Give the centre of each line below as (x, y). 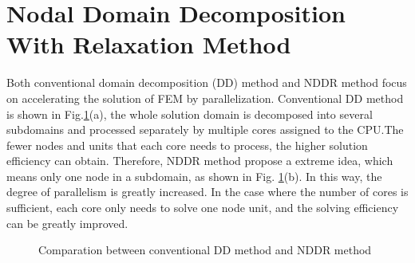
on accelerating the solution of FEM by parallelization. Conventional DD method (205, 98)
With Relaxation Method (149, 44)
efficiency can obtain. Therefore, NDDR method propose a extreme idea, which (200, 161)
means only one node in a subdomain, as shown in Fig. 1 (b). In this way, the (194, 176)
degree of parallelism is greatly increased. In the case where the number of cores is (207, 192)
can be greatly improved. (67, 223)
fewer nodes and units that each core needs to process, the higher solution (187, 145)
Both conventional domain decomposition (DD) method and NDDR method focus (207, 82)
